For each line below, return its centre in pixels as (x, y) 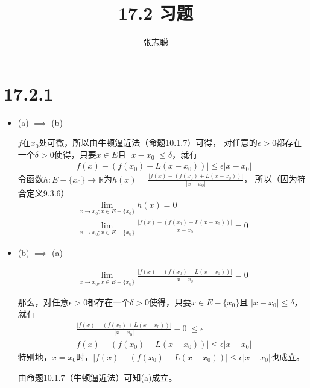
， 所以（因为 (270, 179)
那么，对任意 (43, 302)
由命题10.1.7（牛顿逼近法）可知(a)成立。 (97, 377)
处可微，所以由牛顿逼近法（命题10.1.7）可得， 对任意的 (148, 142)
